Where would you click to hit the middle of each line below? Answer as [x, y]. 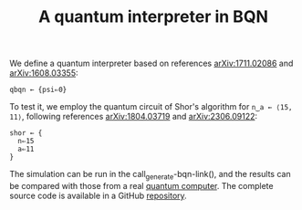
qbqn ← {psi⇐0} [38, 90]
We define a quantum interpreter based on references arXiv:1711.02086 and [151, 63]
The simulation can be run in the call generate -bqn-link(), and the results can [150, 175]
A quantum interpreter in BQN [153, 17]
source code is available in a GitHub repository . [98, 195]
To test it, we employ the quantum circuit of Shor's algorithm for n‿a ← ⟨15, [151, 107]
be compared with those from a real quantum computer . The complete [141, 185]
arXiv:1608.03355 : [44, 73]
